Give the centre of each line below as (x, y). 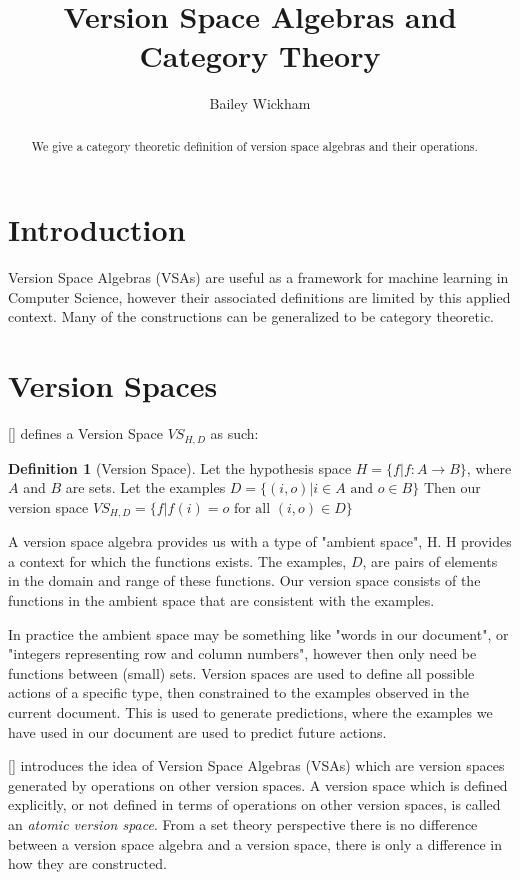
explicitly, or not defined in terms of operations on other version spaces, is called (254, 804)
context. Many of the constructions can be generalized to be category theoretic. (251, 316)
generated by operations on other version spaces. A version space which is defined (258, 784)
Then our (452, 487)
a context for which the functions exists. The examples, (177, 560)
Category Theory (260, 55)
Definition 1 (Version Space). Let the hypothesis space (180, 467)
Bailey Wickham (260, 103)
